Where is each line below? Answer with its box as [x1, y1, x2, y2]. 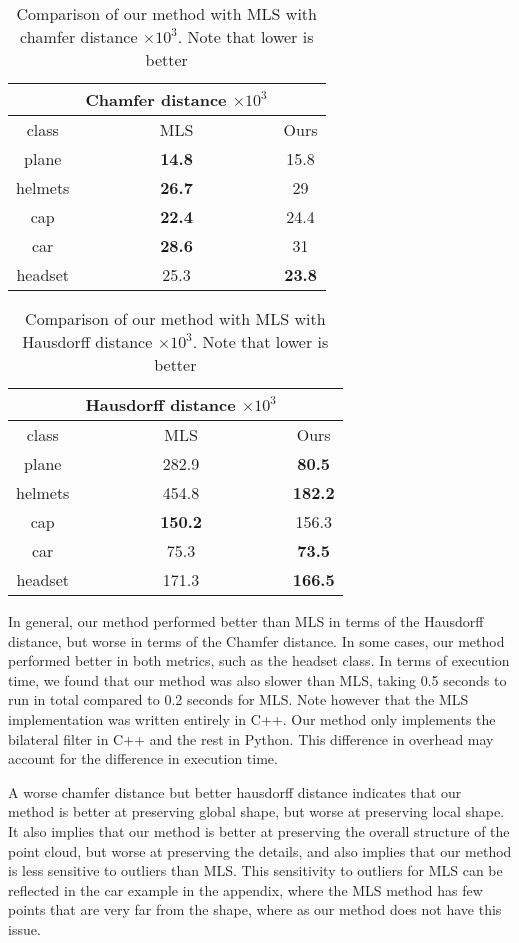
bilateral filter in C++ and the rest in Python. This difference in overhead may [8, 728, 494, 749]
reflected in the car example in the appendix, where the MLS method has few [8, 879, 483, 900]
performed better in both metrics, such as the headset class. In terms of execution [8, 650, 510, 671]
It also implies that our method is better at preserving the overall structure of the [8, 820, 510, 841]
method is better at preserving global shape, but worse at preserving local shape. [8, 801, 505, 822]
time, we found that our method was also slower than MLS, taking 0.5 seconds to [8, 669, 507, 690]
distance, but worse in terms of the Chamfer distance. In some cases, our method [8, 630, 505, 651]
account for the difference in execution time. [8, 748, 278, 769]
